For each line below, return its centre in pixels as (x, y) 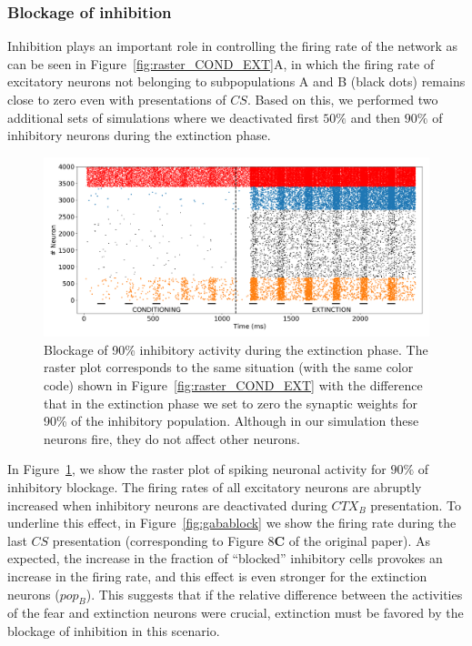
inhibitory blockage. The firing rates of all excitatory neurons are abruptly (215, 487)
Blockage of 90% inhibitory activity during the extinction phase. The (236, 349)
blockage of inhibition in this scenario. (114, 630)
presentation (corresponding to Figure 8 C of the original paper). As (241, 540)
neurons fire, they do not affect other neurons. (172, 438)
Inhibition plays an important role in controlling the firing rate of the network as (233, 46)
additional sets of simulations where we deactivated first (163, 117)
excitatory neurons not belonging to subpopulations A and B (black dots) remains (236, 81)
